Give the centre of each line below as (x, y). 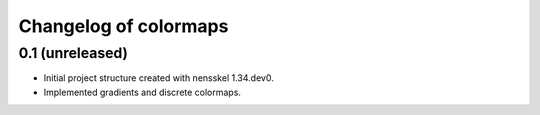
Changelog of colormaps (123, 26)
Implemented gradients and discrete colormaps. (142, 92)
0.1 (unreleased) (73, 53)
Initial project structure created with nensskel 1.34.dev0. (158, 78)
